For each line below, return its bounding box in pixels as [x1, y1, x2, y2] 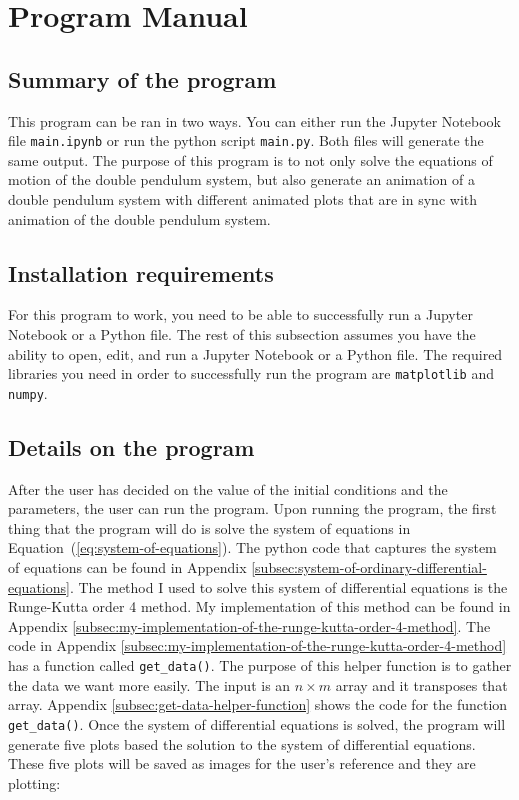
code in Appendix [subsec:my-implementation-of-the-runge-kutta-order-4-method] [8, 635, 507, 656]
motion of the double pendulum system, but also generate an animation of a [8, 169, 475, 190]
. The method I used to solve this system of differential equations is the [69, 576, 508, 597]
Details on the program [8, 431, 255, 462]
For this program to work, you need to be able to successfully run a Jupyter [8, 304, 473, 325]
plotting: [8, 772, 61, 793]
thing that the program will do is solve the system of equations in [8, 517, 411, 538]
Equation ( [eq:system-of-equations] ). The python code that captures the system [8, 537, 497, 558]
